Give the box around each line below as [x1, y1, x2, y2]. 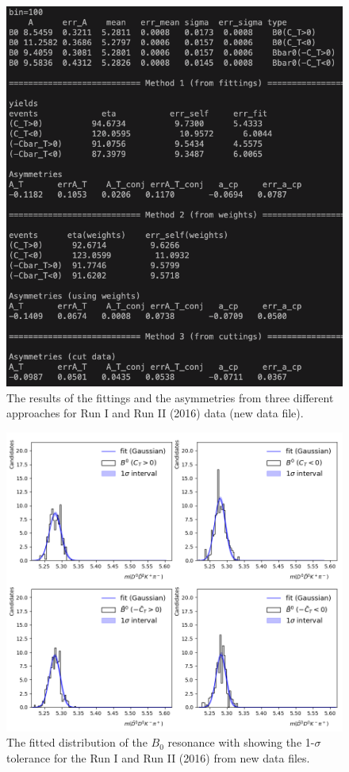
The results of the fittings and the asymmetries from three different [6, 389, 334, 405]
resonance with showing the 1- [167, 734, 315, 751]
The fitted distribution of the [6, 734, 148, 751]
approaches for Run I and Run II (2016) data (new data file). [6, 405, 304, 421]
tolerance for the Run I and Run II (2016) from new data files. [6, 749, 310, 766]
